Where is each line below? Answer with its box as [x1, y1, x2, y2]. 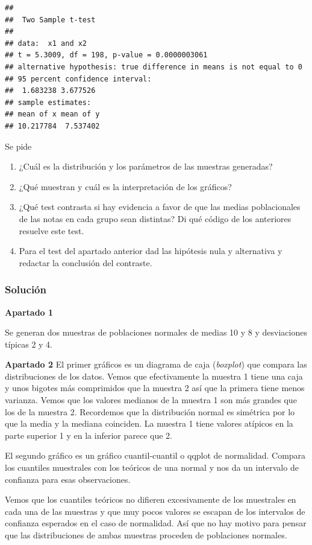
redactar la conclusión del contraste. [19, 256, 152, 269]
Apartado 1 [5, 305, 54, 318]
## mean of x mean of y [5, 110, 100, 119]
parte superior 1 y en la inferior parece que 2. [5, 429, 172, 441]
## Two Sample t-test [5, 15, 96, 24]
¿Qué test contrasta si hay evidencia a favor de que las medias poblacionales [19, 200, 301, 213]
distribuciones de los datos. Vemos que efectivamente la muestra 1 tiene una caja [5, 369, 303, 382]
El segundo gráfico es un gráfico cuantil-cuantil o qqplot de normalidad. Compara [5, 449, 306, 462]
